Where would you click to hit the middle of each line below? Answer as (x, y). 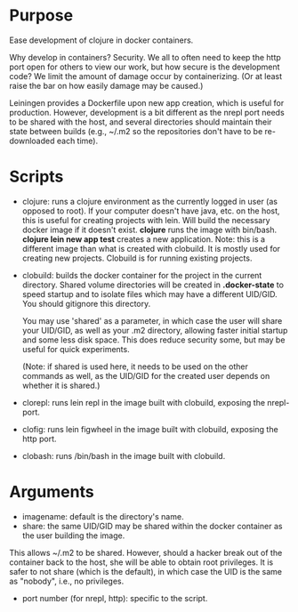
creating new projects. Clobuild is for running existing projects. (137, 258)
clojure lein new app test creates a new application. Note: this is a (143, 239)
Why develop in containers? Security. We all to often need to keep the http (145, 57)
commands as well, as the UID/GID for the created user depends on (146, 375)
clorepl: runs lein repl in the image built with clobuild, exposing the (143, 402)
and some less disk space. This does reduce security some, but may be (153, 340)
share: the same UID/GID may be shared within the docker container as (152, 526)
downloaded (32, 141)
